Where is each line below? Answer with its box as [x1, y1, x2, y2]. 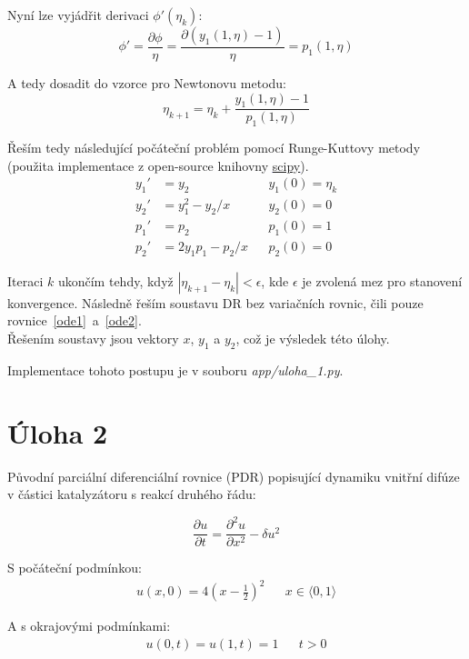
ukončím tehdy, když [57, 271, 174, 290]
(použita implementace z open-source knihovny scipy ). [7, 155, 309, 175]
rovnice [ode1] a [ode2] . [7, 311, 142, 330]
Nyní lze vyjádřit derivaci [7, 5, 149, 24]
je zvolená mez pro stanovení [302, 271, 463, 290]
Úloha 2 [7, 414, 108, 451]
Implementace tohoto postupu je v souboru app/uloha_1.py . [7, 360, 344, 379]
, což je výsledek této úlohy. [235, 329, 390, 348]
